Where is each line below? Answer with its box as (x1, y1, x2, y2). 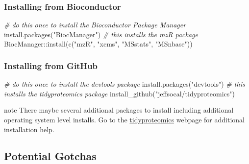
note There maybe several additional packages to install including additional (4, 105, 234, 115)
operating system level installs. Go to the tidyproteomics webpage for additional (4, 115, 245, 124)
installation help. (4, 124, 54, 134)
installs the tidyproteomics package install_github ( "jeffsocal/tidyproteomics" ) (4, 88, 235, 98)
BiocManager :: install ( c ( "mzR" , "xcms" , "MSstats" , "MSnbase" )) (4, 39, 193, 49)
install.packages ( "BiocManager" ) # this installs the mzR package (4, 29, 198, 39)
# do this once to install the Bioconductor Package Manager (4, 20, 186, 30)
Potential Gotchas (4, 148, 97, 163)
